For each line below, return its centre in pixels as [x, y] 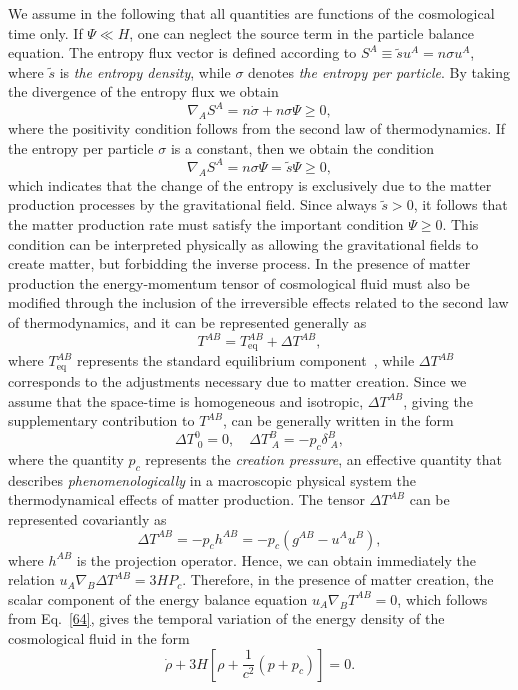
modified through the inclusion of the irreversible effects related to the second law [258, 302]
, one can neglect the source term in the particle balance [302, 32]
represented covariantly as [87, 518]
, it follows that [460, 204]
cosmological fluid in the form [99, 637]
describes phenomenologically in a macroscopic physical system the [212, 479]
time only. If [45, 32]
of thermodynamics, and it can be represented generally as [187, 321]
